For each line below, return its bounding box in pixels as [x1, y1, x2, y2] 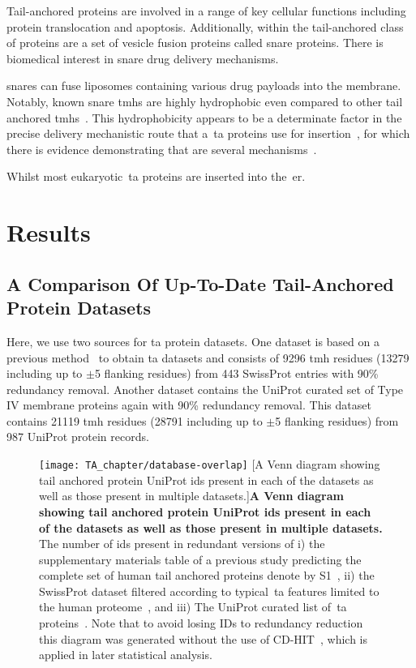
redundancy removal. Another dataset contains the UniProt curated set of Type [6, 380, 404, 397]
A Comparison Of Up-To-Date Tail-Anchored [6, 271, 394, 296]
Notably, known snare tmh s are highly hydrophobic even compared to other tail [6, 92, 403, 109]
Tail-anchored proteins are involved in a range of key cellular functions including [6, 2, 406, 19]
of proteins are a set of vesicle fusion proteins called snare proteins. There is [6, 34, 384, 51]
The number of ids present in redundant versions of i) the [39, 535, 325, 552]
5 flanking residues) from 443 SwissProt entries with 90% [94, 365, 379, 382]
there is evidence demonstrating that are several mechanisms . [6, 140, 317, 157]
